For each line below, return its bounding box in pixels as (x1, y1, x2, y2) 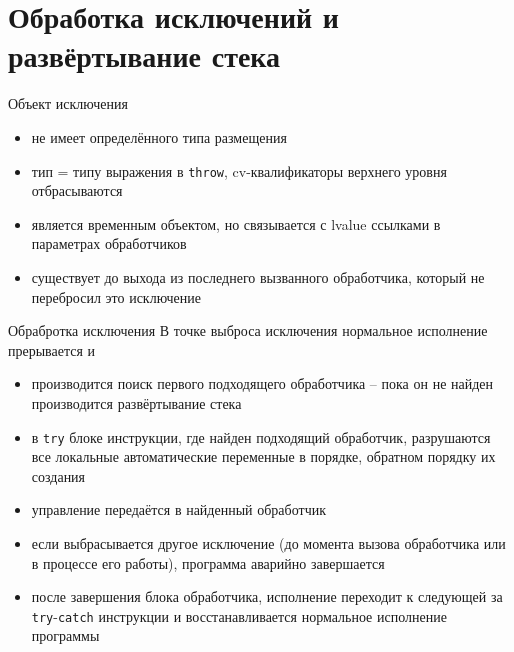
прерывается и (8, 339, 96, 360)
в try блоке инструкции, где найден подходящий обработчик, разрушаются (31, 426, 491, 447)
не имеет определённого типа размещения (31, 126, 287, 147)
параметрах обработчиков (31, 233, 187, 254)
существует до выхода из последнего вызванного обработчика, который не (31, 266, 485, 287)
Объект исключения (8, 93, 128, 114)
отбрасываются (31, 180, 123, 201)
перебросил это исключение (31, 286, 202, 307)
